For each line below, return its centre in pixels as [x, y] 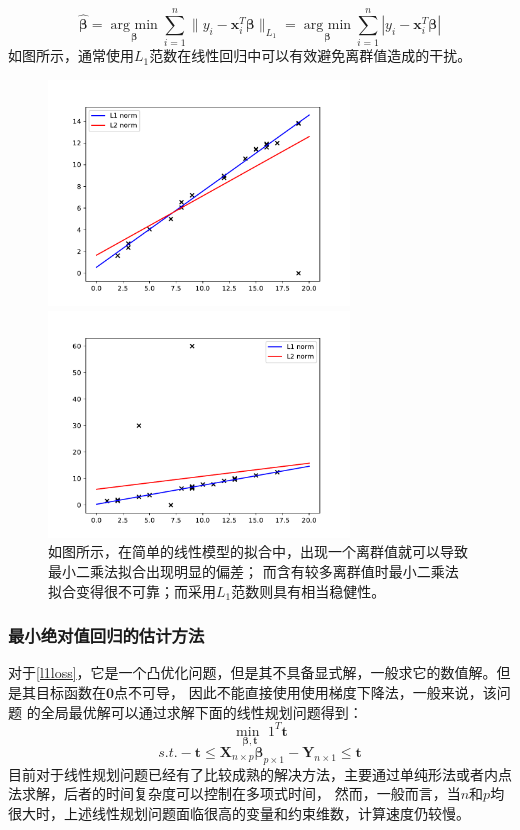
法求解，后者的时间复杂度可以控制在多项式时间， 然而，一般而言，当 [234, 793]
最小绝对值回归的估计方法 [106, 635]
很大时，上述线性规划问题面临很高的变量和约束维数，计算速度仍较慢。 [239, 812]
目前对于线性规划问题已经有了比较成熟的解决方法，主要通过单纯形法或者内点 [260, 773]
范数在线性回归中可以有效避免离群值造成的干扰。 [310, 55]
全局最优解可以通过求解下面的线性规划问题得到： [201, 711]
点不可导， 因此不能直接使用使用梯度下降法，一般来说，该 [305, 692]
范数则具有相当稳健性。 [308, 590]
